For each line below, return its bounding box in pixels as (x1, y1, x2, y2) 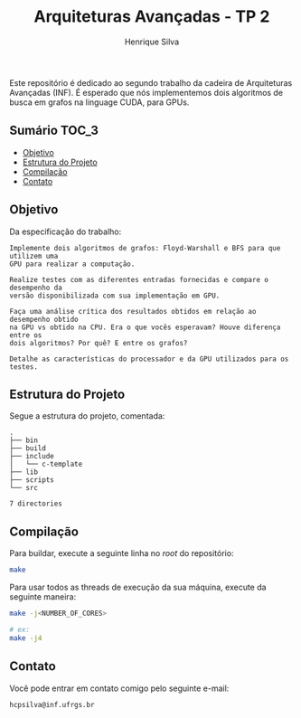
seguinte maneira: (9, 591, 77, 602)
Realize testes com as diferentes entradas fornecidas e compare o (9, 275, 269, 284)
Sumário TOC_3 (9, 123, 99, 138)
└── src (9, 484, 39, 493)
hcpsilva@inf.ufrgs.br (9, 700, 95, 709)
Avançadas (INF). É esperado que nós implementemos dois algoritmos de (9, 87, 283, 98)
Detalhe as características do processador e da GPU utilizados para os (9, 354, 289, 364)
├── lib (9, 468, 39, 477)
